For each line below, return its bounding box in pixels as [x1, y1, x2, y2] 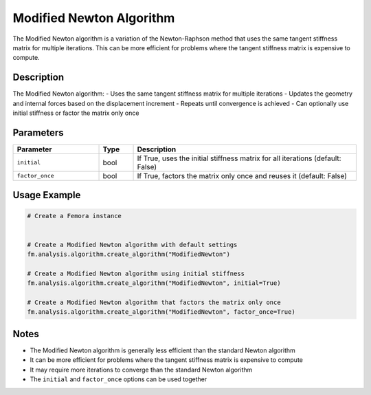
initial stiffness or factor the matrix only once [12, 109, 139, 117]
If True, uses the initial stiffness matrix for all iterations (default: [137, 153, 341, 163]
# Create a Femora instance [27, 212, 122, 220]
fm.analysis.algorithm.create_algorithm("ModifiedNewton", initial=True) [27, 279, 281, 287]
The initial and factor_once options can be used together [30, 375, 207, 383]
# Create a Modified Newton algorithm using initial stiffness [27, 269, 245, 277]
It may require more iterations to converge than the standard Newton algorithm [30, 365, 253, 374]
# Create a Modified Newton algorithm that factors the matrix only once [27, 299, 281, 306]
